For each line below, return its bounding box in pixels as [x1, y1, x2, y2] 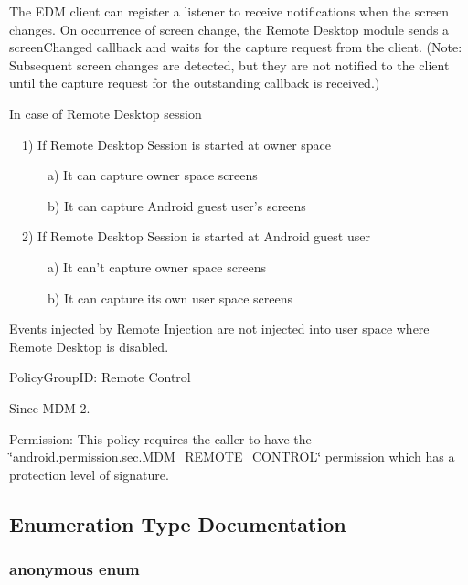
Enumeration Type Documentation [9, 509, 346, 537]
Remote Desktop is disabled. [9, 336, 169, 356]
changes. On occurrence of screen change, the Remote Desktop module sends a [9, 19, 450, 38]
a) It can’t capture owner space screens [47, 257, 267, 276]
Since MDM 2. [9, 398, 90, 417]
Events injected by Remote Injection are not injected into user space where [9, 319, 430, 338]
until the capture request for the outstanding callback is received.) [9, 73, 380, 92]
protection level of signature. [9, 464, 169, 484]
